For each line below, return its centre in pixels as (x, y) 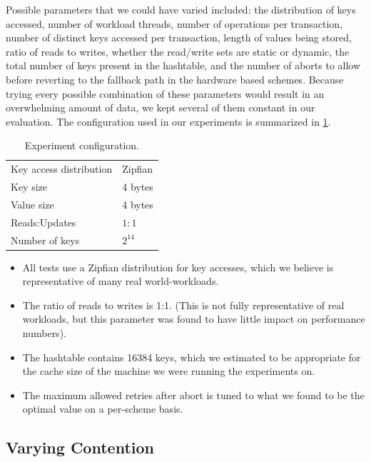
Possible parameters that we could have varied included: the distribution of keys (181, 9)
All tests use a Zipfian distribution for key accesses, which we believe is (178, 267)
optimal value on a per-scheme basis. (103, 409)
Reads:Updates (44, 222)
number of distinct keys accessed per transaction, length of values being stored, (179, 37)
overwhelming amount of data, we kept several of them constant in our (161, 107)
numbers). (44, 333)
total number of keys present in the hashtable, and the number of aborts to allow (183, 65)
